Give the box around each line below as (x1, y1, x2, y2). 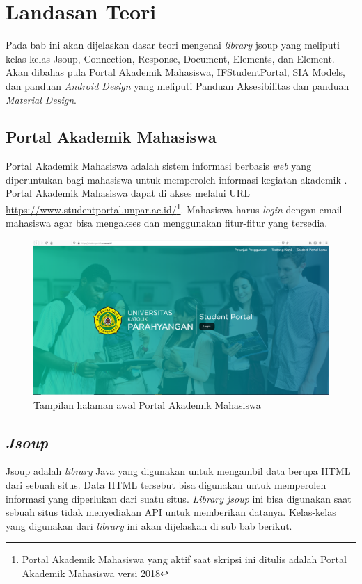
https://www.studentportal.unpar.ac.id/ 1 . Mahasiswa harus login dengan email (6, 200, 343, 216)
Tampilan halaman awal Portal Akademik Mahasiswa (33, 397, 261, 412)
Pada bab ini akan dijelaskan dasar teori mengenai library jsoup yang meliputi (6, 38, 340, 52)
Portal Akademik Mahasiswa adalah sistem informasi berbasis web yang (6, 159, 312, 173)
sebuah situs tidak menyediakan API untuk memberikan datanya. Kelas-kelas (6, 505, 336, 519)
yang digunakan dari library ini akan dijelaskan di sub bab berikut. (6, 518, 292, 533)
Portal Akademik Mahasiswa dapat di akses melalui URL (6, 186, 250, 200)
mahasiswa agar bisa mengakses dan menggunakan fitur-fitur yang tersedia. (6, 216, 328, 230)
